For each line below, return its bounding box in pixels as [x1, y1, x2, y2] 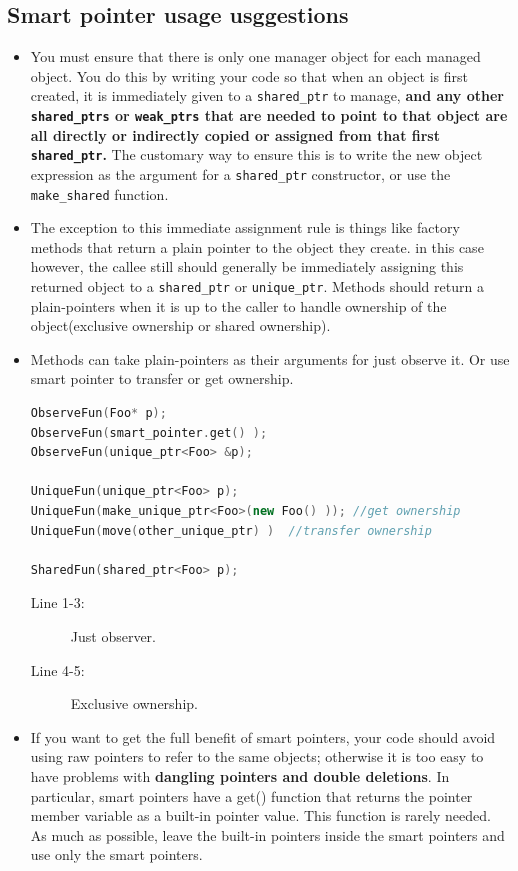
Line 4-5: [30, 659, 85, 680]
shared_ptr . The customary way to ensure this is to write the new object [30, 144, 483, 165]
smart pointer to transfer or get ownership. [30, 368, 294, 389]
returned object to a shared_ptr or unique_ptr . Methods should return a [30, 276, 484, 297]
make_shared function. [30, 183, 169, 204]
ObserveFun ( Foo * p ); [30, 406, 167, 421]
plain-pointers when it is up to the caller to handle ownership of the [30, 295, 447, 316]
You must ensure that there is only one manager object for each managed [30, 46, 481, 67]
